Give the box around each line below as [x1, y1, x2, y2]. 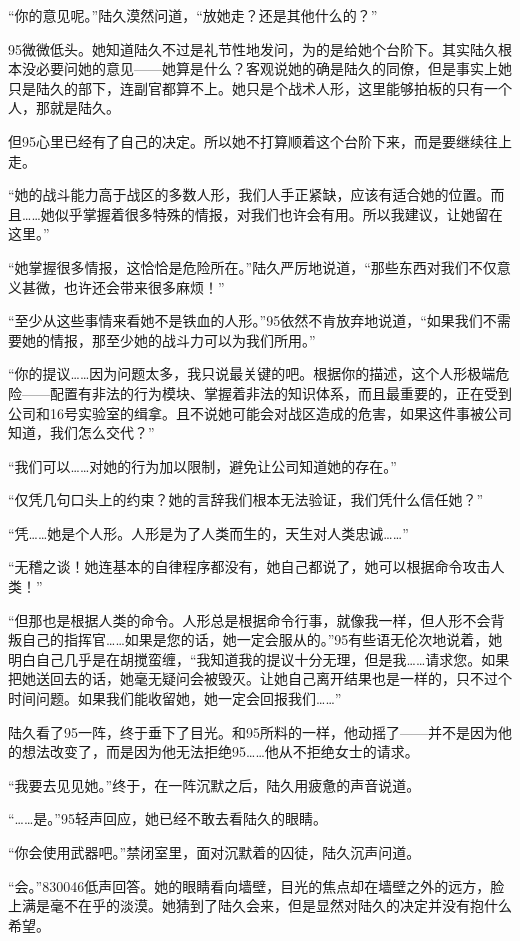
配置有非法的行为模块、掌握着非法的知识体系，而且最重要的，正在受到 [49, 382, 512, 403]
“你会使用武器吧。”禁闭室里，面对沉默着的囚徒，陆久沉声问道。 [8, 842, 421, 862]
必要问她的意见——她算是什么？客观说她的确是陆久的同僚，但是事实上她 [35, 58, 512, 79]
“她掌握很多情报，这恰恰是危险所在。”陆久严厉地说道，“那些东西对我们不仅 [8, 256, 497, 277]
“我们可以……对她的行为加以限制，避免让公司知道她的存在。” [8, 455, 397, 476]
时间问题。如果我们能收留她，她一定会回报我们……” [8, 688, 342, 709]
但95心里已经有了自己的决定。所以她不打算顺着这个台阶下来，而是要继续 [8, 130, 484, 151]
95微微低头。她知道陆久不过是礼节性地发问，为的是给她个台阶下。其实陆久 [8, 38, 498, 59]
